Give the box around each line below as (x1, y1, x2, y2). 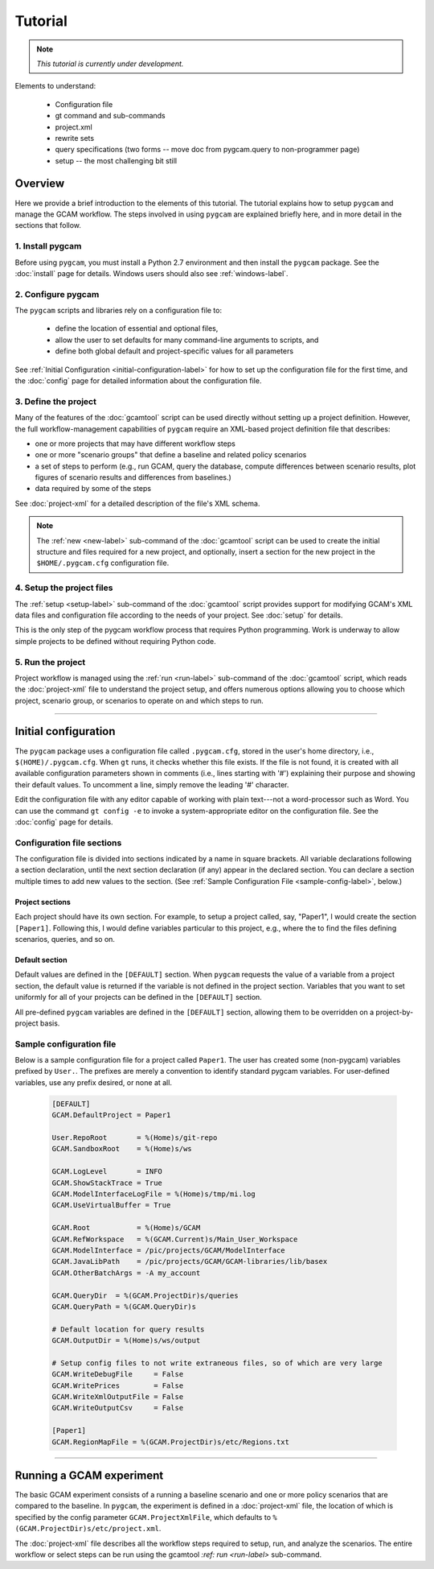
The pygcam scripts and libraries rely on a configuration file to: (14, 306, 223, 316)
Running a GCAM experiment (14, 1468, 164, 1482)
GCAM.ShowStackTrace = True (51, 1178, 162, 1187)
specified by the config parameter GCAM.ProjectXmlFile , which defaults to (14, 1512, 272, 1522)
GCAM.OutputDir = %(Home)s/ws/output (51, 1336, 201, 1345)
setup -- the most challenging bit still (55, 155, 178, 165)
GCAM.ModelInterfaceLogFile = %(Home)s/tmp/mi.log (51, 1189, 256, 1199)
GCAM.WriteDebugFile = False (51, 1369, 184, 1379)
